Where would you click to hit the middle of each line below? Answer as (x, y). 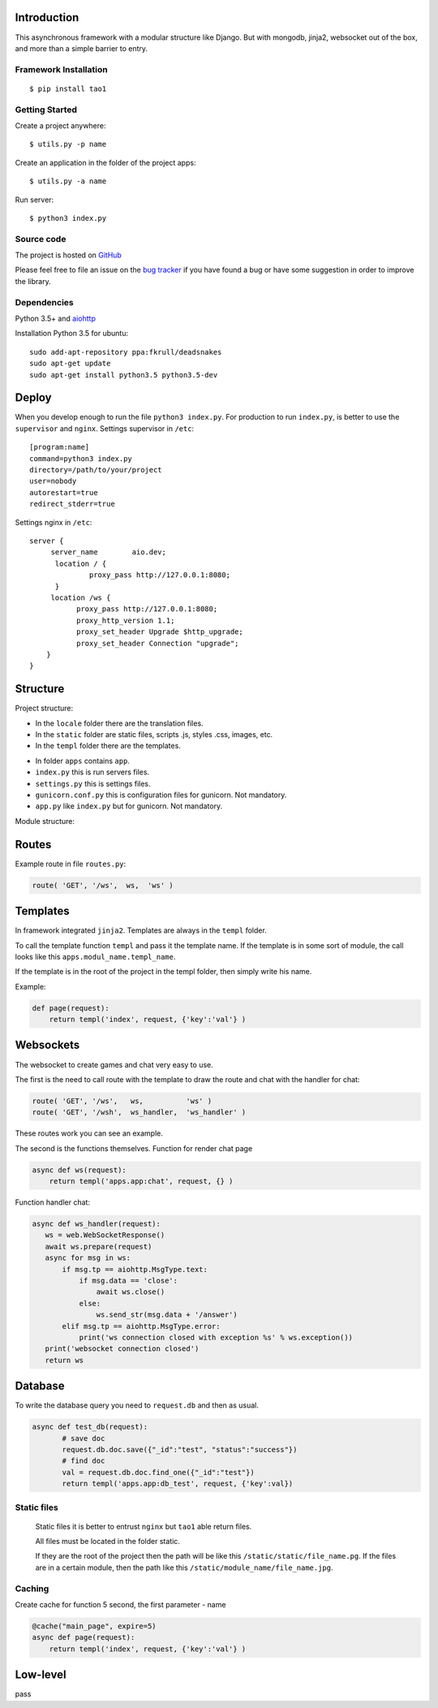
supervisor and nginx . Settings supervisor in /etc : (105, 428)
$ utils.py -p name (68, 144)
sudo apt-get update (70, 364)
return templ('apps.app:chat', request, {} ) (141, 1182)
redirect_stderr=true (72, 504)
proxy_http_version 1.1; (125, 620)
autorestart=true (64, 492)
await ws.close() (131, 1292)
